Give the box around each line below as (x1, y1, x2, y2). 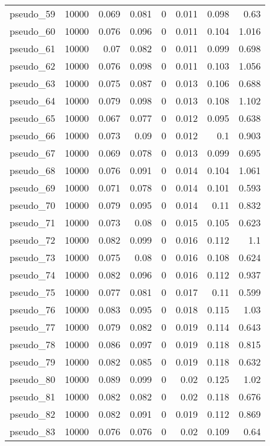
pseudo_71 (10, 215, 56, 229)
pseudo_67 (10, 146, 56, 160)
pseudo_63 (10, 76, 56, 90)
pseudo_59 (10, 7, 56, 20)
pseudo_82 (10, 407, 56, 421)
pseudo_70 (10, 198, 56, 212)
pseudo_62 (10, 59, 56, 73)
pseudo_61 (10, 41, 56, 55)
